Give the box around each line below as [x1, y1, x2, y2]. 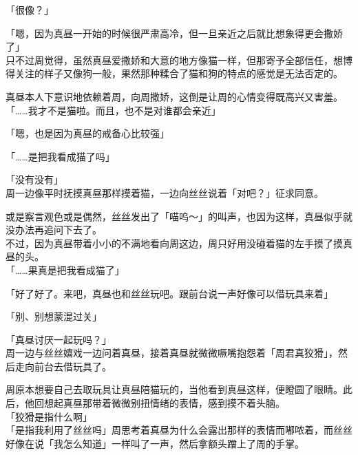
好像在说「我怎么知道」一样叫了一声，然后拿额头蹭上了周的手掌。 [6, 436, 304, 450]
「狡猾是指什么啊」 [6, 409, 92, 423]
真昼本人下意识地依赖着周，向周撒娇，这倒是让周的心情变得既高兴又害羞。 [6, 89, 343, 103]
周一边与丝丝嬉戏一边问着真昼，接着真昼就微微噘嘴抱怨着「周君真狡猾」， [6, 346, 338, 360]
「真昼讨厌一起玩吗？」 [6, 332, 112, 346]
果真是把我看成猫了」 [28, 262, 125, 277]
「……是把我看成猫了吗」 [6, 149, 115, 163]
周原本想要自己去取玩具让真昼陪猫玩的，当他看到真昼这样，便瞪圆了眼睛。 [6, 382, 343, 396]
